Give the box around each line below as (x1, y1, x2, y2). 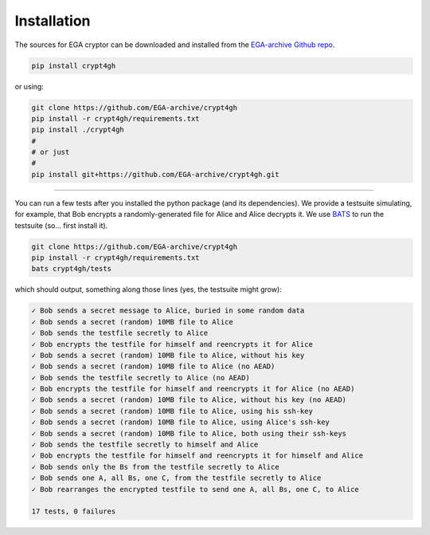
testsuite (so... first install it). (14, 220, 108, 230)
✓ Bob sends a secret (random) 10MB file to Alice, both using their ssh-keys (31, 429, 346, 438)
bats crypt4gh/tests (31, 264, 111, 273)
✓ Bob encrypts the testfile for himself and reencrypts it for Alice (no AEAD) (31, 384, 355, 394)
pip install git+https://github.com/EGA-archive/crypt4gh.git (31, 170, 279, 179)
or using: (14, 81, 44, 91)
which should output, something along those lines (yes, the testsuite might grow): (14, 285, 282, 294)
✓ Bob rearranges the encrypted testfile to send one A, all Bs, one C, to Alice (31, 485, 360, 494)
